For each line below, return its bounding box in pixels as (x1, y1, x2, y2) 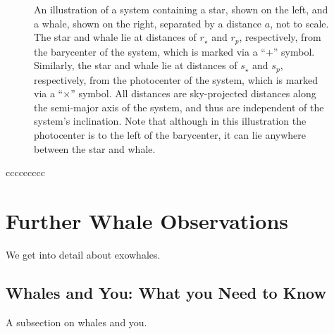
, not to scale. (270, 16, 329, 30)
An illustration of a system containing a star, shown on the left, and (34, 2, 328, 16)
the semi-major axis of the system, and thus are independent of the (34, 99, 324, 114)
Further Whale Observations (6, 206, 288, 235)
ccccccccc (6, 165, 45, 180)
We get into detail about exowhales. (6, 247, 161, 261)
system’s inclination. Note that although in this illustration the (34, 113, 307, 128)
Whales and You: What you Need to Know (6, 281, 326, 303)
